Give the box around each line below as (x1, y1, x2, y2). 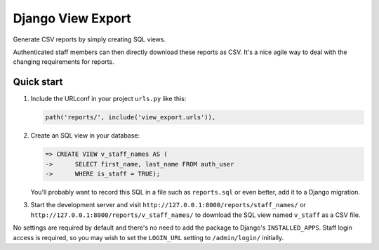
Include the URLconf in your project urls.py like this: (30, 95, 187, 103)
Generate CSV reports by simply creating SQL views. (13, 35, 166, 44)
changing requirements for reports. (13, 58, 115, 66)
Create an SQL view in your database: (30, 131, 140, 140)
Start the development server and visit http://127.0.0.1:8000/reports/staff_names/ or (30, 201, 307, 209)
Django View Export (13, 11, 131, 26)
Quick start (13, 76, 63, 88)
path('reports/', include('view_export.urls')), (45, 113, 216, 121)
